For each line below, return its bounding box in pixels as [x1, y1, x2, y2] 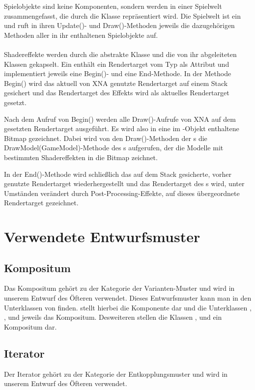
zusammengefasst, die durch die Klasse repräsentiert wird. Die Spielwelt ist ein [4, 10, 241, 21]
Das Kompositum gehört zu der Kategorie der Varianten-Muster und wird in [4, 283, 235, 293]
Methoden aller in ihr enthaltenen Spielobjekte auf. [4, 29, 158, 40]
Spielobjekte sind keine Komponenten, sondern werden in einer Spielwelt [4, 1, 222, 11]
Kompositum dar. [4, 321, 57, 332]
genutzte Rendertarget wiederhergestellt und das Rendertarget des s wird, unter [4, 178, 245, 189]
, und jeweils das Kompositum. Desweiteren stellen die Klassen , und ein [4, 312, 222, 322]
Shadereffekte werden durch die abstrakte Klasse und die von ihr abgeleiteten [4, 49, 237, 59]
